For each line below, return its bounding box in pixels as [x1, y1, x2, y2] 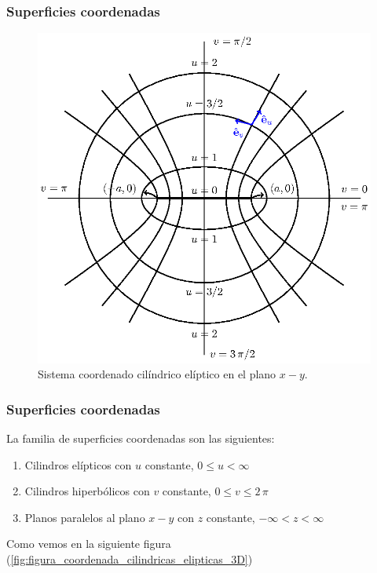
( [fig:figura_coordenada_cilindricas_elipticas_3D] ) [6, 551, 253, 568]
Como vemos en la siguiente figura [6, 535, 171, 552]
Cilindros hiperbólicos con [24, 483, 150, 499]
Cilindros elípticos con [24, 456, 132, 473]
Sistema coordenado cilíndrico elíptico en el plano [38, 366, 276, 382]
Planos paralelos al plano [24, 509, 145, 525]
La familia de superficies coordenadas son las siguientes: [6, 430, 275, 447]
